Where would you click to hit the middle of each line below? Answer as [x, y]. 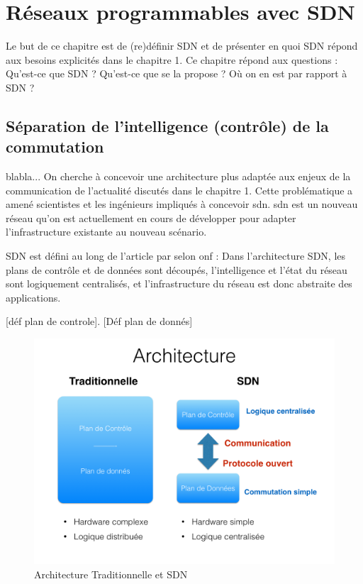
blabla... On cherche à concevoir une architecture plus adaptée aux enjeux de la [178, 176]
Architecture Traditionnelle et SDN [111, 574]
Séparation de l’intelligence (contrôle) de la [167, 125]
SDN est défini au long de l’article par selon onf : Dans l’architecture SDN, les [176, 256]
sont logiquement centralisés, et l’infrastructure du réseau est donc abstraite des [179, 283]
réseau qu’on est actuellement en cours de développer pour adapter [151, 217]
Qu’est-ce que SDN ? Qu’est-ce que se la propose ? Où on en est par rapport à [177, 73]
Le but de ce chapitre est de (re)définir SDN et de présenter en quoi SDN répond [182, 46]
